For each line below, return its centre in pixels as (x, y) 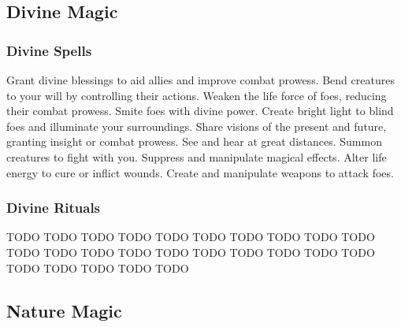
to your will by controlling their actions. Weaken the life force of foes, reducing (197, 95)
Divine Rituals (54, 208)
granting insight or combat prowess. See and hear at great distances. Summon (194, 141)
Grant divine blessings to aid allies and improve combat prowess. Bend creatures (200, 80)
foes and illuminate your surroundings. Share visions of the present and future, (197, 126)
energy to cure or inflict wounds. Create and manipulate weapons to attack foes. (200, 172)
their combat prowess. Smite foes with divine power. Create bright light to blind (200, 111)
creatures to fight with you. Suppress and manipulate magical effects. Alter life (197, 156)
